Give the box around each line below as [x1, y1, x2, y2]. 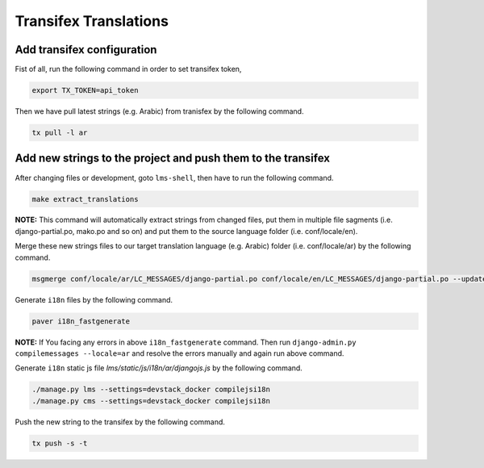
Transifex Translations [15, 12, 169, 30]
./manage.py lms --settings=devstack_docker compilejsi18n [31, 385, 270, 395]
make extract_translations [31, 194, 139, 203]
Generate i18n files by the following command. [15, 295, 173, 304]
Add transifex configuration [15, 43, 157, 56]
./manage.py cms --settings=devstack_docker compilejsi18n [31, 396, 270, 405]
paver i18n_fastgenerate [31, 316, 131, 326]
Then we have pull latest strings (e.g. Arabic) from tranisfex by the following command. [15, 107, 304, 116]
